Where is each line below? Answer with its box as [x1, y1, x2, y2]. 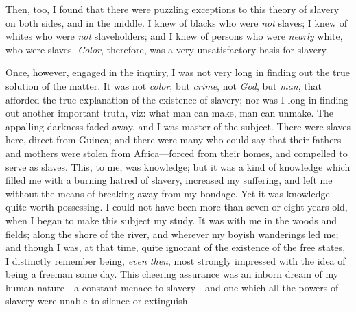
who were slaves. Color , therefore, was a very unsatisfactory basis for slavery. [5, 42, 329, 56]
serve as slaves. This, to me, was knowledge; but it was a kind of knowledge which [5, 159, 351, 173]
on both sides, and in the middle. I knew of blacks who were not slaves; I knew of [5, 15, 348, 29]
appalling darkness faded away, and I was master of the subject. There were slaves [5, 119, 351, 133]
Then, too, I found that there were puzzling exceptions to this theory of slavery [5, 2, 340, 16]
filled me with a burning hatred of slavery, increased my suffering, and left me [5, 173, 333, 187]
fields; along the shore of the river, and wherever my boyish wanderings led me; [5, 226, 339, 241]
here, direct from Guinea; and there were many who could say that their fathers [5, 132, 342, 147]
